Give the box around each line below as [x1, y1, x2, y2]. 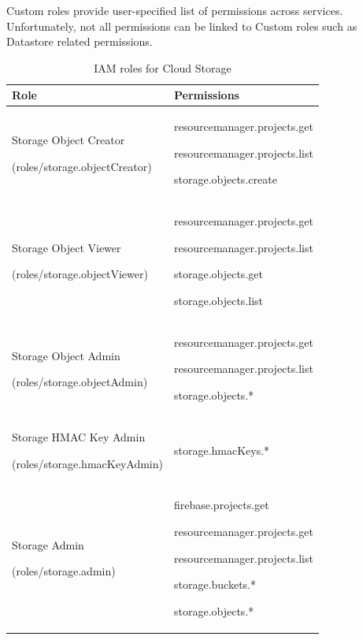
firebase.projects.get [173, 497, 269, 513]
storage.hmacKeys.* [173, 441, 270, 458]
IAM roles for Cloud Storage [94, 59, 232, 76]
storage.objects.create [173, 171, 277, 188]
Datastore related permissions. [6, 33, 153, 50]
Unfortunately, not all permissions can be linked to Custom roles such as [6, 17, 357, 34]
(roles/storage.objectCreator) [12, 158, 152, 174]
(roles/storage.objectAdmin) [12, 374, 148, 390]
